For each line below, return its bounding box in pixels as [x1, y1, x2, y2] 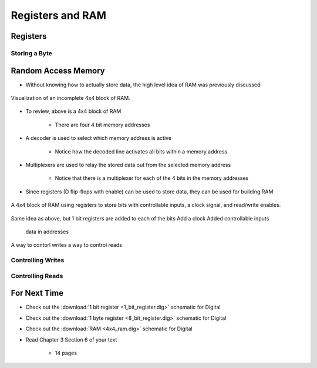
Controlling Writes [11, 256, 65, 265]
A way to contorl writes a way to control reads [11, 242, 123, 249]
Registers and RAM [11, 9, 107, 22]
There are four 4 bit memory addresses [55, 121, 150, 128]
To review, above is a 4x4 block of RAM [25, 108, 122, 115]
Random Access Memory [11, 65, 105, 76]
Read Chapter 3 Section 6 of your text [25, 336, 117, 343]
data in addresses [25, 228, 69, 235]
